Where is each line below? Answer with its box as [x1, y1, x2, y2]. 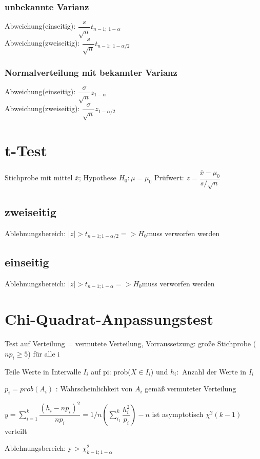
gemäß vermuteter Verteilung [145, 383, 236, 394]
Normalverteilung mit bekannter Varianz [5, 66, 177, 78]
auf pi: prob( [91, 366, 131, 377]
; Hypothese [78, 172, 116, 183]
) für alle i [28, 348, 60, 359]
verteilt [5, 425, 27, 436]
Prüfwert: [154, 172, 184, 183]
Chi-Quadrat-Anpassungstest [5, 308, 213, 329]
